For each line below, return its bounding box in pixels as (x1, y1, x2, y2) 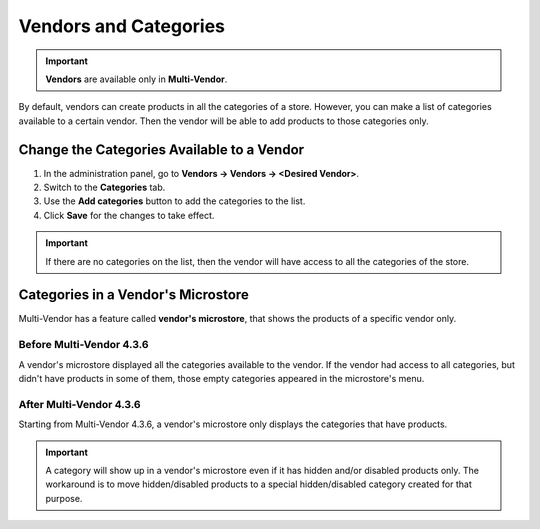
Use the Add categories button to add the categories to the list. (43, 195, 306, 207)
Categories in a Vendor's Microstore (18, 286, 249, 304)
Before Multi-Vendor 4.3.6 (18, 338, 149, 352)
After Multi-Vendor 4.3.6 (18, 397, 141, 411)
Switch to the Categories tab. (43, 181, 166, 194)
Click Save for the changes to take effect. (43, 209, 215, 221)
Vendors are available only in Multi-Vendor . (45, 73, 228, 85)
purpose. (45, 492, 83, 504)
